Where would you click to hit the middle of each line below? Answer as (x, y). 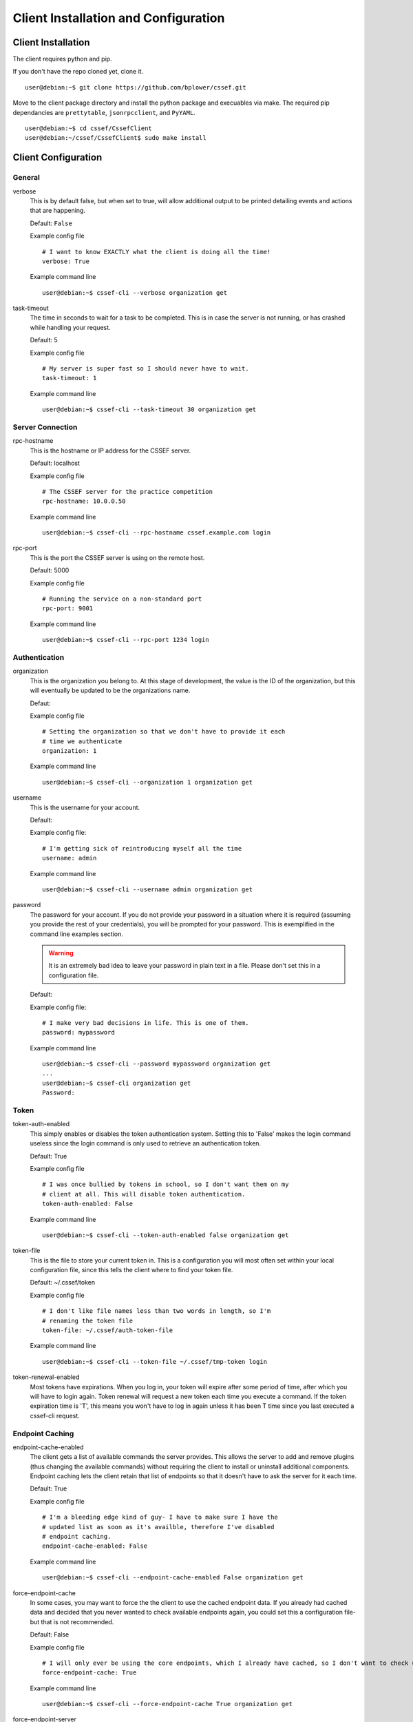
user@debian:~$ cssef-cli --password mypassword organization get (157, 1064)
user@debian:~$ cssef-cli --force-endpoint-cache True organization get (167, 1704)
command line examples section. (77, 934)
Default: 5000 (50, 570)
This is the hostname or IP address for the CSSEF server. (110, 450)
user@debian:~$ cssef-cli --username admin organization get (147, 889)
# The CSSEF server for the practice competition (128, 491)
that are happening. (58, 211)
